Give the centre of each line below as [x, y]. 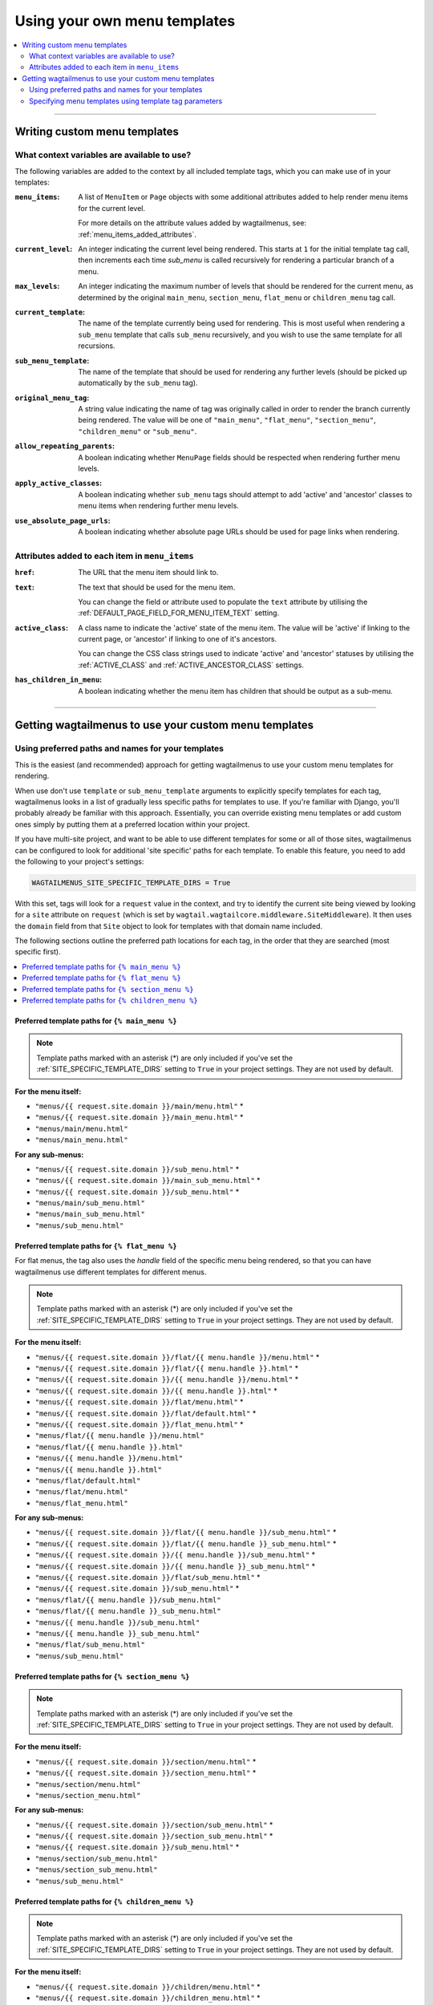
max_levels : [37, 286]
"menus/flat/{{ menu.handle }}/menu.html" [119, 1436]
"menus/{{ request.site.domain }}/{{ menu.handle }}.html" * [156, 1391]
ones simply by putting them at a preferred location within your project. [132, 824]
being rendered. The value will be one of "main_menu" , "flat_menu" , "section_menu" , [227, 420]
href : [25, 573]
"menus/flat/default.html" [88, 1480]
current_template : [50, 312]
